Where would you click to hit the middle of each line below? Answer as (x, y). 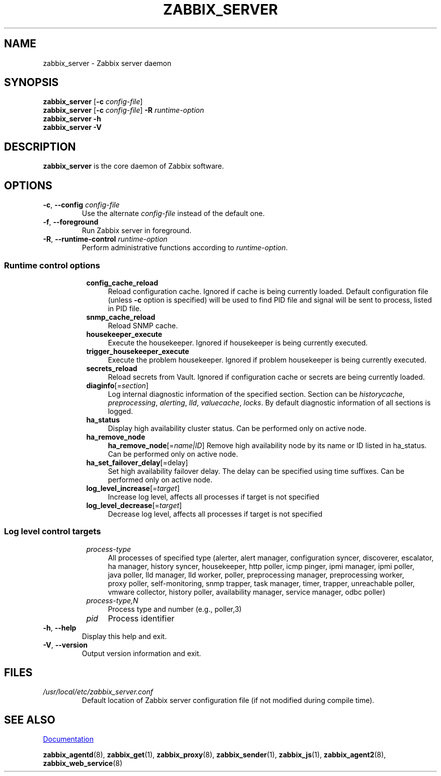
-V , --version (65, 645)
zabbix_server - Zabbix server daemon (107, 63)
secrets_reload (112, 368)
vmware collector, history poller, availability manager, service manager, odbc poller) (247, 592)
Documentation (68, 739)
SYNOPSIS (31, 83)
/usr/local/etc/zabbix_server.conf (98, 692)
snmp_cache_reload (121, 317)
